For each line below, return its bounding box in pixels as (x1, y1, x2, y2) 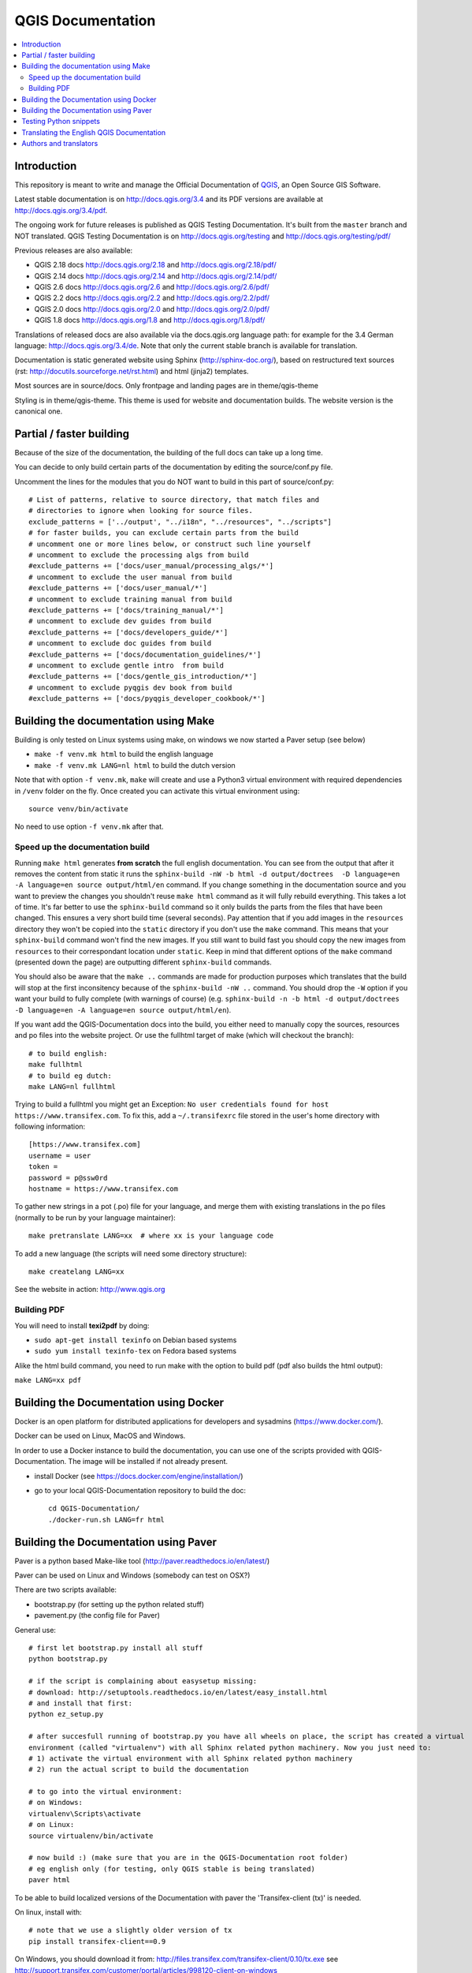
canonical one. (14, 406, 63, 416)
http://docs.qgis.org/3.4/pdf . (14, 205, 108, 215)
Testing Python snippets (21, 117, 100, 126)
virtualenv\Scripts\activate (28, 1809, 141, 1818)
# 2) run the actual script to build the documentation (28, 1765, 249, 1774)
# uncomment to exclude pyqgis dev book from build (28, 683, 232, 692)
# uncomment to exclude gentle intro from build (28, 661, 225, 670)
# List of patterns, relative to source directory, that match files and (28, 496, 320, 504)
